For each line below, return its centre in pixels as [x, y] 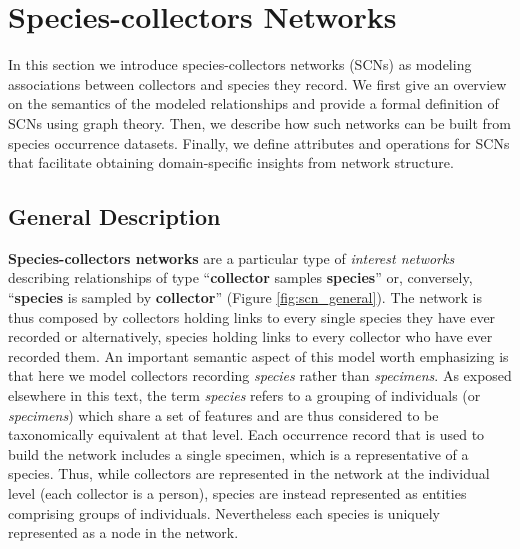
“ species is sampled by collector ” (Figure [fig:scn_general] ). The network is [245, 297]
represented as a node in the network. [123, 532]
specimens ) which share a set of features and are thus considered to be [223, 414]
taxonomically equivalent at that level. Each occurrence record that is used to [246, 434]
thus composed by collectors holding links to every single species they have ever [252, 316]
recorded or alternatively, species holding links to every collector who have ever [250, 336]
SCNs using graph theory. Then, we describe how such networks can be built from [260, 122]
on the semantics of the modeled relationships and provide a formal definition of [253, 103]
